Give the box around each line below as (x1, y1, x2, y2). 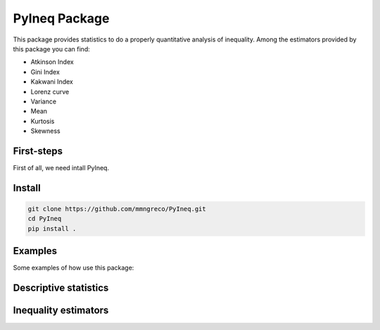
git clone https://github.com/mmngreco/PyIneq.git (27, 205, 207, 212)
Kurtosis (30, 117, 55, 125)
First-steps (13, 145, 63, 157)
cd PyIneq (27, 215, 62, 223)
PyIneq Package (13, 11, 110, 26)
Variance (30, 97, 56, 106)
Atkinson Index (30, 58, 74, 66)
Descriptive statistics (13, 282, 109, 294)
